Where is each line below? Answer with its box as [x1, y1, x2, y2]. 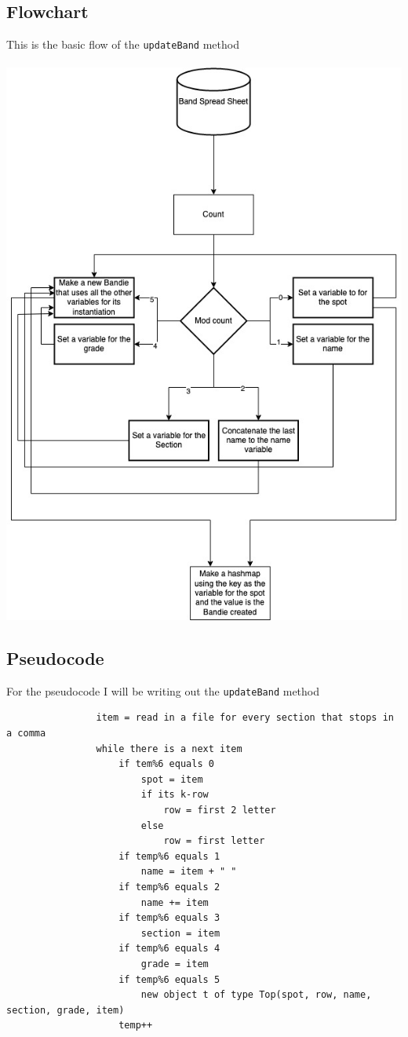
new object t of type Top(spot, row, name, [140, 989, 372, 1001]
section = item [140, 927, 220, 939]
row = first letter [163, 835, 265, 847]
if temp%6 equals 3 [118, 912, 220, 924]
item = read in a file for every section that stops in [96, 712, 394, 724]
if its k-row [140, 789, 209, 801]
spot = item [140, 773, 203, 785]
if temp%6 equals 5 [118, 973, 220, 985]
